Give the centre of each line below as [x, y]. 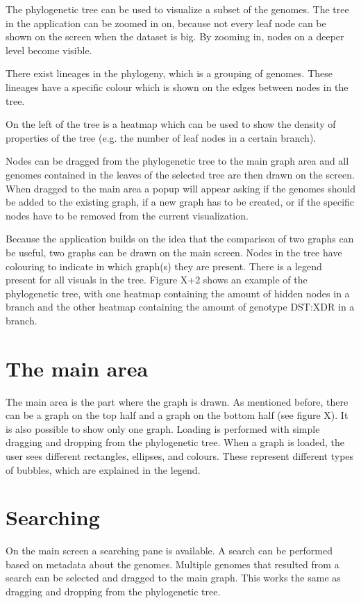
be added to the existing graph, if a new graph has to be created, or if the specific [180, 202]
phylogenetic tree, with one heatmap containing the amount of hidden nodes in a [178, 293]
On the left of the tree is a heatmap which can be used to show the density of [171, 124]
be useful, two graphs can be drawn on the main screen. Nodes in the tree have [174, 252]
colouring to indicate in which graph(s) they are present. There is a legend [164, 266]
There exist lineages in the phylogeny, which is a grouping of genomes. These [169, 73]
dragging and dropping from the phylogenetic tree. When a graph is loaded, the [175, 442]
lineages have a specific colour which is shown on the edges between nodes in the [177, 86]
